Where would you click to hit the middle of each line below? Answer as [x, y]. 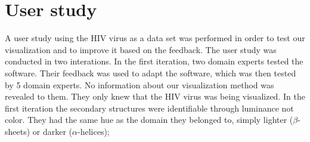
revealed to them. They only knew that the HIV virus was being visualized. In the [155, 96]
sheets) [18, 131]
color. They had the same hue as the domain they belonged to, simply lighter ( [149, 120]
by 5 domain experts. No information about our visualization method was [139, 84]
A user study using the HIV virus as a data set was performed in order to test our [155, 38]
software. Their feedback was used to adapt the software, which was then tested [151, 72]
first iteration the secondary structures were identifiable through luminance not [149, 108]
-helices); [94, 131]
